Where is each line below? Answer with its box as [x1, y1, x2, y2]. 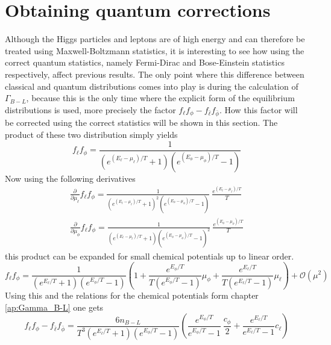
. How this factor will [219, 103, 298, 116]
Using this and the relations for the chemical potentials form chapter [5, 289, 259, 302]
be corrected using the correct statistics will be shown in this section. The [5, 116, 278, 129]
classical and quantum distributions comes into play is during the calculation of [5, 79, 298, 92]
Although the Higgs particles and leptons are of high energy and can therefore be [5, 33, 305, 45]
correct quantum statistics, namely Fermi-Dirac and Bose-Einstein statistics [5, 56, 285, 69]
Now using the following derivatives [5, 172, 136, 184]
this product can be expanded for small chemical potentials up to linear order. [5, 249, 294, 262]
